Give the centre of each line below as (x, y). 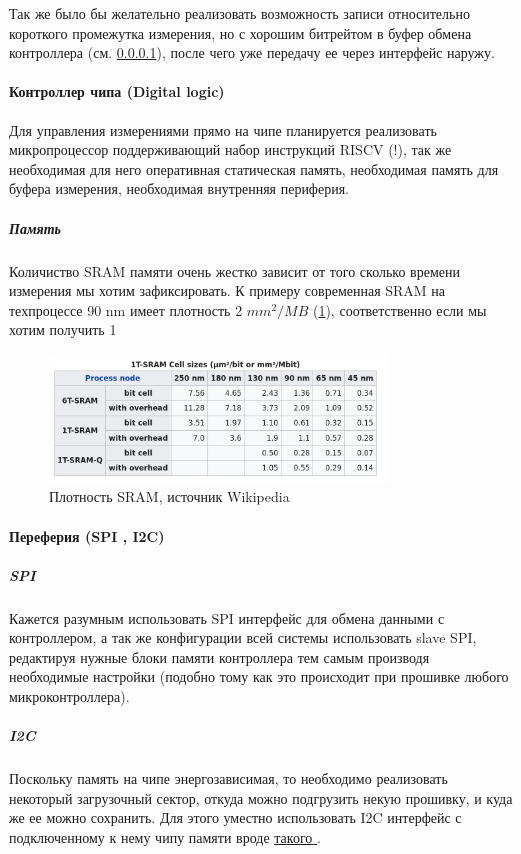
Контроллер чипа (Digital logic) (117, 91)
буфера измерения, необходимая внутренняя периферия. (179, 188)
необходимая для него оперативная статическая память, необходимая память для (254, 168)
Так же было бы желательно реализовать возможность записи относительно (239, 13)
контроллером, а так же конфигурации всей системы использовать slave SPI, (243, 637)
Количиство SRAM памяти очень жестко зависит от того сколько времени (234, 270)
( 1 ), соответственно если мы (399, 309)
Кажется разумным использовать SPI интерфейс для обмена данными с (227, 617)
